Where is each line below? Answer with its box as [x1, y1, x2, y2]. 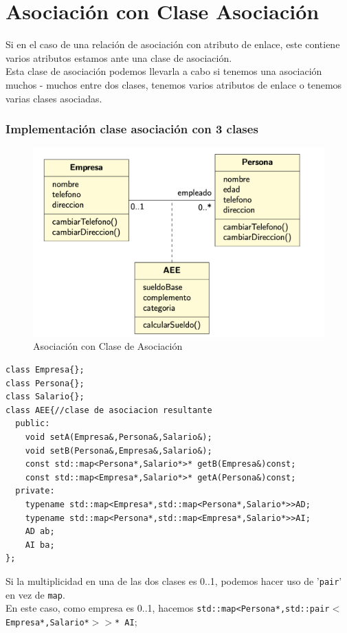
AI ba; [25, 540, 55, 550]
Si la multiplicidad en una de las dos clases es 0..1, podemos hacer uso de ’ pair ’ [5, 573, 342, 588]
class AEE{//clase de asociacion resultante [5, 405, 212, 415]
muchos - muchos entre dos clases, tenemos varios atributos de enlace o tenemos [5, 77, 342, 91]
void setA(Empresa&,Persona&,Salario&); [25, 432, 212, 442]
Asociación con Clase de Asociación [33, 339, 183, 353]
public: [15, 419, 50, 429]
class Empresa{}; [5, 365, 85, 375]
